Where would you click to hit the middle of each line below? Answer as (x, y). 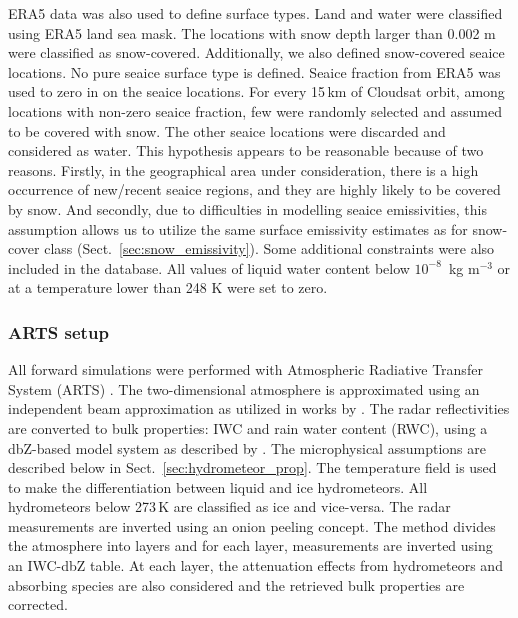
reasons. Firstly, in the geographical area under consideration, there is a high (243, 169)
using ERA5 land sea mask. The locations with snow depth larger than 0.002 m (252, 32)
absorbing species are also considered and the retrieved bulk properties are (236, 584)
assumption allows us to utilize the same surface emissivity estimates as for (238, 228)
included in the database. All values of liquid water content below (209, 267)
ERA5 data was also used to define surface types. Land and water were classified (255, 13)
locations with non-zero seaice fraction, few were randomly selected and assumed (255, 110)
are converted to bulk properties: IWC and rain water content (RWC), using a (248, 427)
